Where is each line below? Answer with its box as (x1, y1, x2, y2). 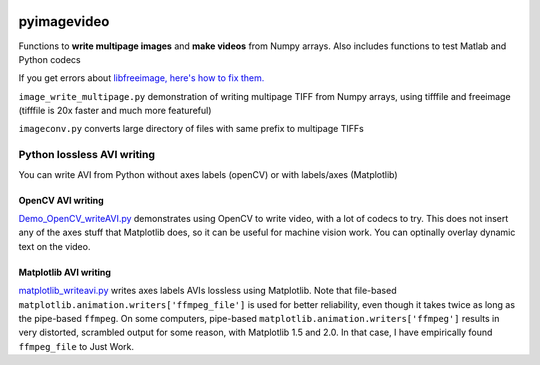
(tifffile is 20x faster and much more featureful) (18, 105, 212, 117)
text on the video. (18, 240, 91, 252)
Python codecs (18, 53, 81, 65)
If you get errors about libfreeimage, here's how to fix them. (18, 72, 265, 84)
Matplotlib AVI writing (18, 266, 112, 278)
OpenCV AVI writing (18, 194, 104, 206)
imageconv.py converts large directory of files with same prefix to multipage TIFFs (18, 123, 364, 135)
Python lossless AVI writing (18, 148, 155, 162)
